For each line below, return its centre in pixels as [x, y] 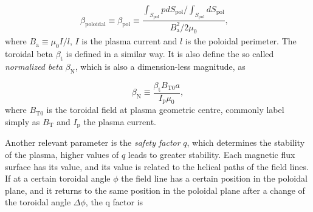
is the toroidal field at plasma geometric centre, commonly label [165, 110]
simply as [22, 122]
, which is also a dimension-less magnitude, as [160, 66]
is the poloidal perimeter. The [241, 41]
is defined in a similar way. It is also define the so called [170, 54]
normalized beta [34, 66]
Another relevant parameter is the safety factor [93, 142]
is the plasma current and [129, 41]
